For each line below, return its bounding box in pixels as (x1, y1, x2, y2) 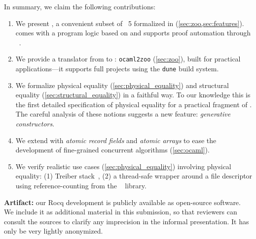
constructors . (15, 119, 55, 129)
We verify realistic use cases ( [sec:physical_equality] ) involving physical (15, 161, 231, 171)
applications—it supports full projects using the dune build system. (15, 63, 219, 74)
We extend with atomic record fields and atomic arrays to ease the (15, 135, 217, 145)
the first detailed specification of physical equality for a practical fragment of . (15, 99, 252, 109)
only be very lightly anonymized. (4, 226, 103, 236)
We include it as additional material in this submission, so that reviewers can (4, 207, 237, 217)
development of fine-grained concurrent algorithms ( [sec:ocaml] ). (15, 145, 210, 155)
